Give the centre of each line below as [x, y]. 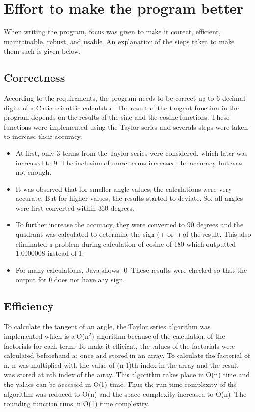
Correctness [35, 77]
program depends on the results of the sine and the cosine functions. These [117, 117]
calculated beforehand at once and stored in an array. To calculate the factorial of [127, 355]
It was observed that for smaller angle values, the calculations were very [124, 188]
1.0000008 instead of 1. [50, 253]
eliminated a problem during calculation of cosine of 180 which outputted [126, 243]
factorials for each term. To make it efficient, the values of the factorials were [120, 345]
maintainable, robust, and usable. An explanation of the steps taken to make [119, 41]
